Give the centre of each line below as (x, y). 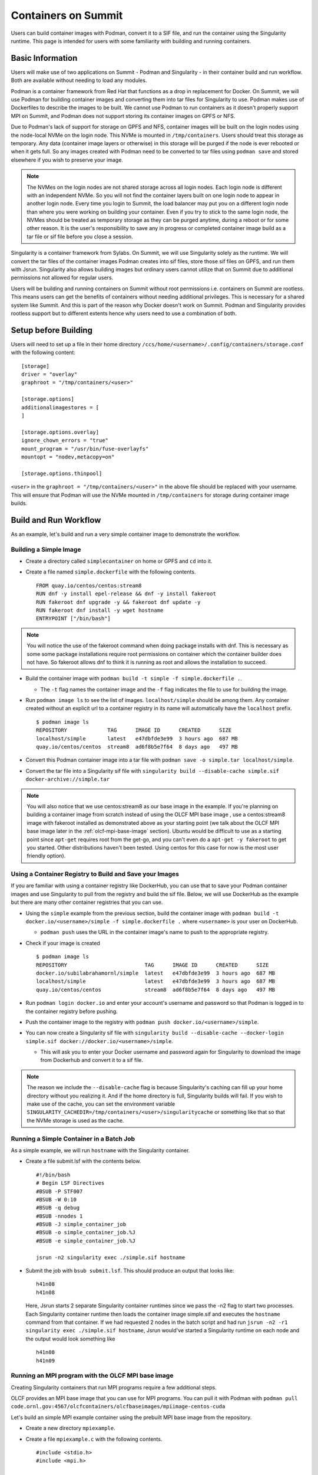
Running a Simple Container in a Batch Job (73, 1139)
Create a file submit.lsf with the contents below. (83, 1161)
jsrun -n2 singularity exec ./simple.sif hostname (111, 1257)
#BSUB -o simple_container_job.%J (86, 1233)
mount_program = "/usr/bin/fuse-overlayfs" (85, 449)
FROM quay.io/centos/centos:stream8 (89, 585)
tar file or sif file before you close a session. (80, 237)
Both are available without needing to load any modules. (79, 80)
